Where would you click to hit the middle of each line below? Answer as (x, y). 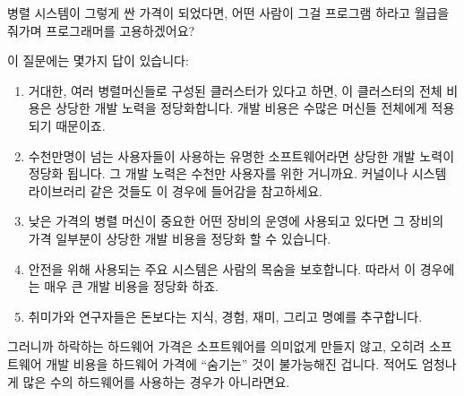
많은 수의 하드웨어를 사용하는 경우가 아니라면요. (156, 381)
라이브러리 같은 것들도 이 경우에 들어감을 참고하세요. (175, 190)
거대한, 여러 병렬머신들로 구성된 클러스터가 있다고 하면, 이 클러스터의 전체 (235, 90)
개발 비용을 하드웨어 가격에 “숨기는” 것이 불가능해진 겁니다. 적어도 (232, 363)
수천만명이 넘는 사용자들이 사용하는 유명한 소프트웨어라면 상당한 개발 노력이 (241, 155)
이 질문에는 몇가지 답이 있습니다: (98, 60)
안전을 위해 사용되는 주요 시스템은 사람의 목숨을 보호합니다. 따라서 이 (222, 268)
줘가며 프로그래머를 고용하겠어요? (101, 30)
